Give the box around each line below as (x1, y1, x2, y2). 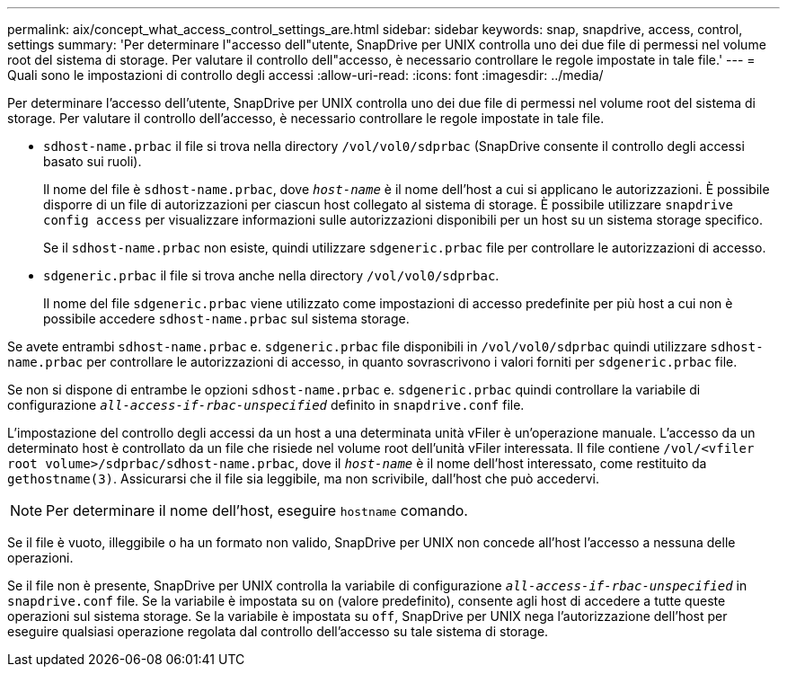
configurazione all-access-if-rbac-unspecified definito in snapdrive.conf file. (7, 397, 525, 412)
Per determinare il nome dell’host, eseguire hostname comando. (46, 501, 468, 519)
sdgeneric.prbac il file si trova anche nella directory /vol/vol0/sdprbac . (43, 268, 500, 283)
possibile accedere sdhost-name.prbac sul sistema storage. (43, 311, 410, 326)
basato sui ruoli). (43, 154, 142, 169)
